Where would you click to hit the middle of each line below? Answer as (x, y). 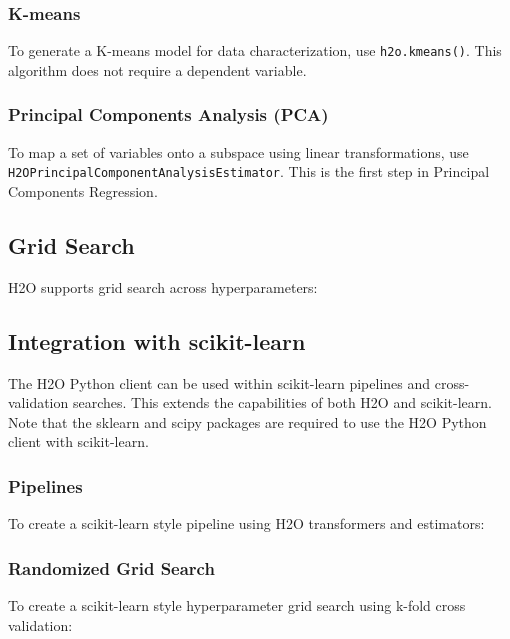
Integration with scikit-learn (157, 340)
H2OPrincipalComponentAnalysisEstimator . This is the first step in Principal (249, 171)
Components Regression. (83, 190)
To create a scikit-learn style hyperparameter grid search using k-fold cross (237, 604)
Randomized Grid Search (111, 567)
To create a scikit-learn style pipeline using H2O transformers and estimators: (246, 523)
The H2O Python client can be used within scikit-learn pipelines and (219, 382)
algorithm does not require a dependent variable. (157, 69)
